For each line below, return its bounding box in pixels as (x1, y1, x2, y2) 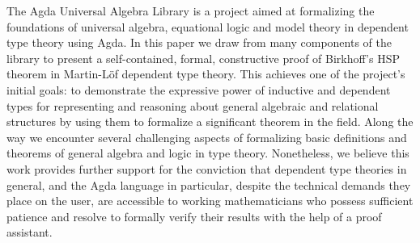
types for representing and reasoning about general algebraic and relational (6, 97, 379, 114)
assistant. (6, 224, 53, 241)
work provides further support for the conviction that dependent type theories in (6, 160, 407, 177)
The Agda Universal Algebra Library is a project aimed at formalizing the (6, 2, 375, 19)
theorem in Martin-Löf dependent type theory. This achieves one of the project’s (6, 65, 405, 82)
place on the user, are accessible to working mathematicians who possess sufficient (6, 192, 414, 209)
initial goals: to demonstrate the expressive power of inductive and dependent (6, 81, 391, 98)
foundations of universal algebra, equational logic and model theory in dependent (6, 18, 409, 35)
